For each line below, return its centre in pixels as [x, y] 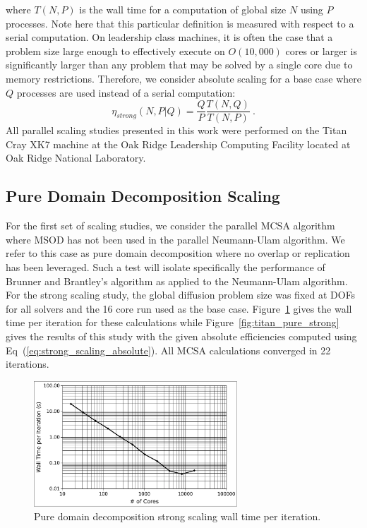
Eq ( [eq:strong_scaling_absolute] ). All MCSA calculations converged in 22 [168, 350]
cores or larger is [321, 50]
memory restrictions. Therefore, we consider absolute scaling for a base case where [183, 78]
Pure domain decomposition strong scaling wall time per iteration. [178, 516]
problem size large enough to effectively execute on [115, 50]
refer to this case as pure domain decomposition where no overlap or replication [178, 253]
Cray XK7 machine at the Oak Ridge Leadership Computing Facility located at [178, 144]
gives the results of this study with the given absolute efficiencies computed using [181, 336]
